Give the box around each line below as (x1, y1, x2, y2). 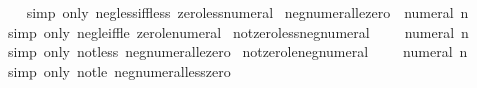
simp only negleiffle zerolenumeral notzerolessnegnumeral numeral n (7, 21, 469, 42)
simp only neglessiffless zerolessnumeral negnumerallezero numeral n (26, 2, 469, 22)
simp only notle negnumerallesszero (7, 60, 231, 81)
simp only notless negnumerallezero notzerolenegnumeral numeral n (7, 41, 468, 62)
